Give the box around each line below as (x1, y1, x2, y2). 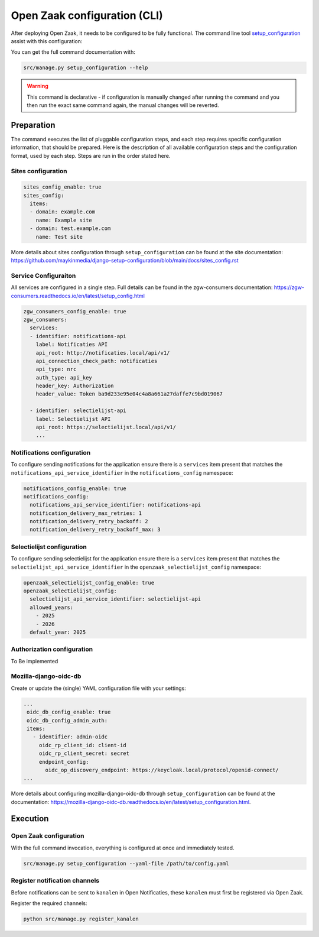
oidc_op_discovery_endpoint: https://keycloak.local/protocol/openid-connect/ (45, 766, 279, 773)
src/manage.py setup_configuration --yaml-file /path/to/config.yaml (23, 860, 229, 867)
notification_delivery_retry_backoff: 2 (30, 518, 148, 525)
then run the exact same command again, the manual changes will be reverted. (27, 102, 219, 109)
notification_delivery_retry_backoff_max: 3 (30, 526, 161, 533)
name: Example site (35, 216, 93, 223)
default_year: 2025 (30, 628, 86, 636)
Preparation (11, 120, 56, 130)
